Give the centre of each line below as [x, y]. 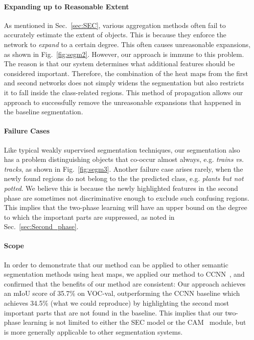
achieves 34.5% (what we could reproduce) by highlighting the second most [116, 303]
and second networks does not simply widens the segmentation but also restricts [124, 83]
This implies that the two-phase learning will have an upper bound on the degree [126, 207]
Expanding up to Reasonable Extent [67, 6]
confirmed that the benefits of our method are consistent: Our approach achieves [125, 283]
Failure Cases [27, 131]
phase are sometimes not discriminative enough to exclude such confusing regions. [127, 197]
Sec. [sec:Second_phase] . [41, 226]
